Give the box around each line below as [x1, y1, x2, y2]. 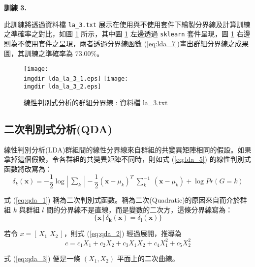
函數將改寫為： [4, 164, 52, 174]
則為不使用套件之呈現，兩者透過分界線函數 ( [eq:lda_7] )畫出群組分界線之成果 [4, 38, 249, 48]
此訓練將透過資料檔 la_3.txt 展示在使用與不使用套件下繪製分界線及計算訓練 [4, 19, 251, 29]
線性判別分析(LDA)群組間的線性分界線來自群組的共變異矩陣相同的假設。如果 [4, 144, 252, 154]
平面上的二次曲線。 [117, 253, 179, 264]
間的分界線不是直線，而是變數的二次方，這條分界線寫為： [46, 204, 233, 214]
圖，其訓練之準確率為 [4, 48, 73, 58]
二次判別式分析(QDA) [4, 121, 113, 137]
